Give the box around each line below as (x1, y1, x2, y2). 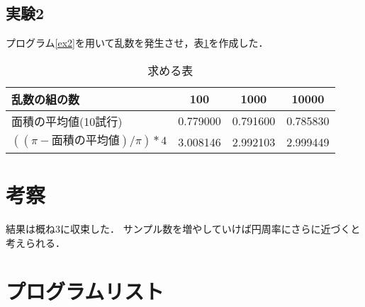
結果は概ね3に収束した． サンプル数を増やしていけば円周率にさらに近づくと (6, 221, 361, 236)
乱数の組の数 (11, 91, 80, 108)
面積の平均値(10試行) (11, 112, 123, 129)
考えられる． (6, 235, 65, 250)
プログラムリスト (6, 277, 164, 306)
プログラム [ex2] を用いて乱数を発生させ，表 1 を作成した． (6, 35, 269, 50)
